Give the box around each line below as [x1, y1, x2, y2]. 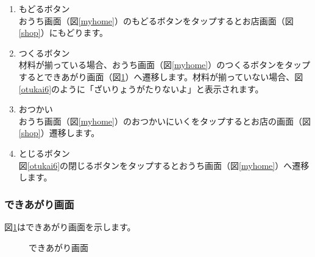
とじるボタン [18, 146, 70, 159]
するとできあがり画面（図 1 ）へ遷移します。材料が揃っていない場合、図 [18, 70, 303, 83]
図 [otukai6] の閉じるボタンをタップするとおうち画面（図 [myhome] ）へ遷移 [18, 159, 310, 171]
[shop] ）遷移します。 [18, 126, 100, 139]
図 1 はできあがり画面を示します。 [4, 220, 136, 233]
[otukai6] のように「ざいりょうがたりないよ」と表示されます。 [18, 82, 264, 95]
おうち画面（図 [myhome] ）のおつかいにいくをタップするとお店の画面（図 [18, 114, 311, 127]
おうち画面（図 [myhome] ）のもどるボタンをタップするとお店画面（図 [18, 14, 294, 27]
